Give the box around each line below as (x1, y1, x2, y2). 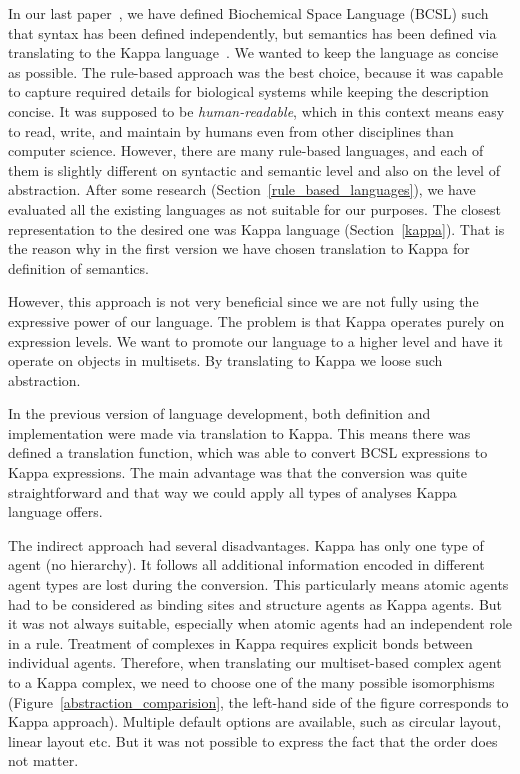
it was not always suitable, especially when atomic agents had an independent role (8, 613, 513, 634)
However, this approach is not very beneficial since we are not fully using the (8, 291, 479, 312)
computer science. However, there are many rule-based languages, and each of (8, 140, 484, 161)
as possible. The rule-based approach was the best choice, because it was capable (8, 61, 503, 82)
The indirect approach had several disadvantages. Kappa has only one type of (8, 534, 484, 555)
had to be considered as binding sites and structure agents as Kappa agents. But (8, 593, 503, 614)
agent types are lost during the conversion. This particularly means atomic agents (8, 574, 509, 595)
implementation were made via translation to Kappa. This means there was (8, 422, 471, 443)
